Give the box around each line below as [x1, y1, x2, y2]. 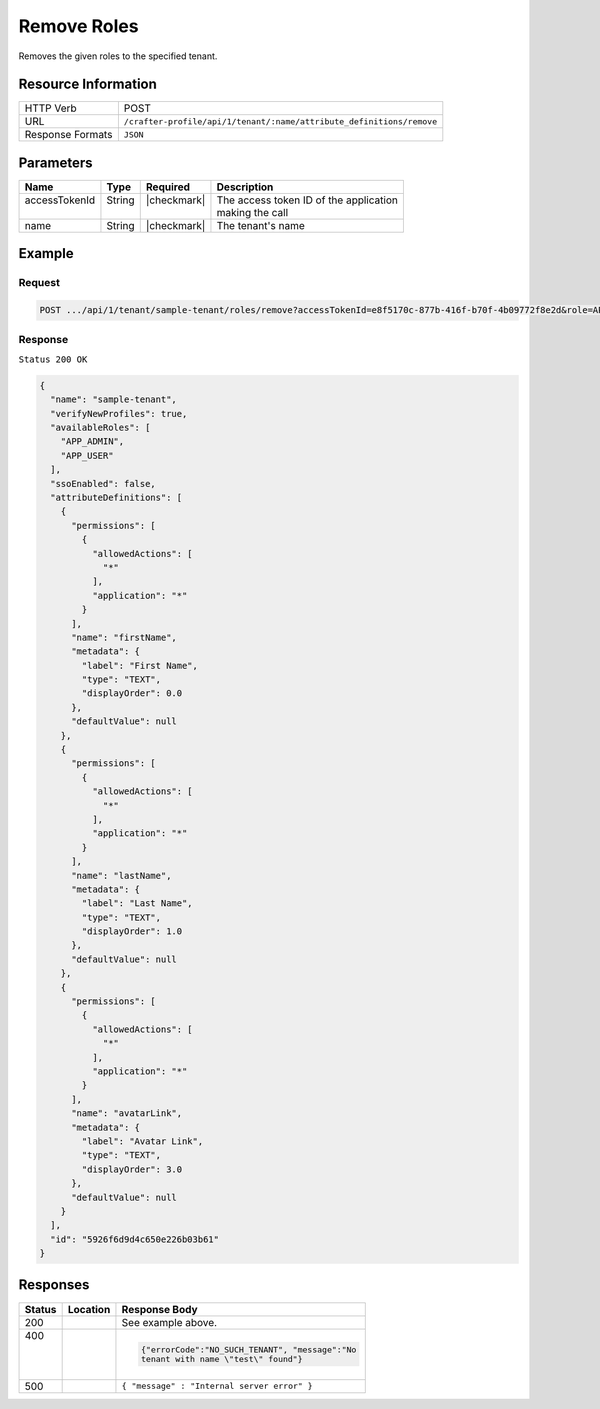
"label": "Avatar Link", [81, 1135, 204, 1147]
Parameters [18, 154, 93, 171]
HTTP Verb [24, 101, 77, 115]
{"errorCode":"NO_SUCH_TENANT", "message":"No [140, 1344, 357, 1355]
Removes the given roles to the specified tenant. [18, 50, 218, 62]
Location [67, 1302, 111, 1316]
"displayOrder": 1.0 [81, 926, 183, 937]
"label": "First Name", [81, 660, 199, 671]
